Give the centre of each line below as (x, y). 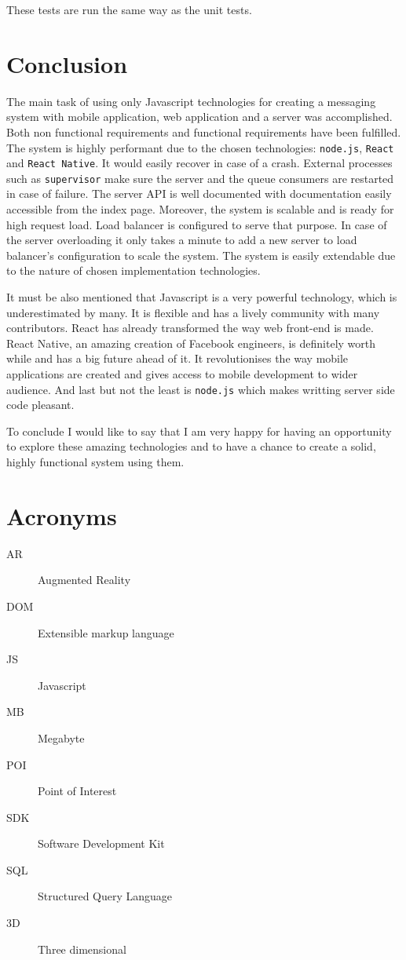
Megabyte (61, 737)
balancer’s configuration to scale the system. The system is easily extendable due (201, 255)
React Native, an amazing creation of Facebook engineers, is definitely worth (191, 343)
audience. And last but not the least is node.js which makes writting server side (201, 389)
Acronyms (62, 515)
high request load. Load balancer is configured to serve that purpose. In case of (197, 224)
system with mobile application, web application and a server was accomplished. (199, 117)
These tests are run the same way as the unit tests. (129, 9)
